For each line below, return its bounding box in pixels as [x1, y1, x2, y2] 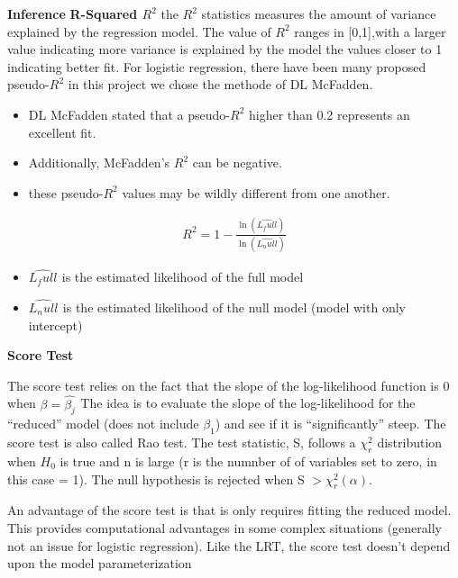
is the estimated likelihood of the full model [61, 267, 304, 286]
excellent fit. [28, 122, 96, 141]
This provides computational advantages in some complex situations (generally [7, 519, 442, 537]
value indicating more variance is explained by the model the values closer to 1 [7, 40, 443, 59]
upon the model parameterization [7, 554, 192, 573]
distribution [377, 433, 443, 452]
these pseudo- [28, 183, 104, 202]
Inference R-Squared [7, 5, 138, 23]
